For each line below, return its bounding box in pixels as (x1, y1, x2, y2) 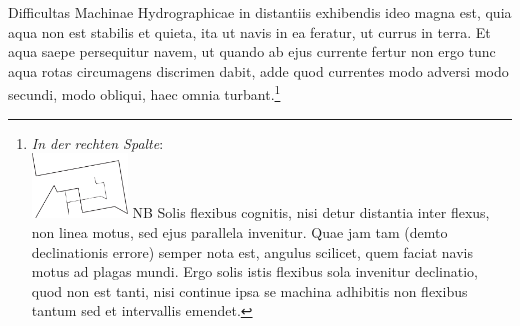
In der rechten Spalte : (31, 132, 164, 153)
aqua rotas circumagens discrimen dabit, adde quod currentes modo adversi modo (8, 60, 509, 81)
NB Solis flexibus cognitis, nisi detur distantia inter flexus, (132, 202, 490, 223)
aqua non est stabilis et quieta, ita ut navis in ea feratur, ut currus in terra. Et (8, 21, 491, 42)
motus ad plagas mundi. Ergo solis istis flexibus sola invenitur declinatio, (31, 261, 478, 282)
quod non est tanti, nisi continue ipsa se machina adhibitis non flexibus (31, 280, 468, 301)
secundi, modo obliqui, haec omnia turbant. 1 (8, 81, 281, 105)
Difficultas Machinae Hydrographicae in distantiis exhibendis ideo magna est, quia (8, 2, 512, 22)
